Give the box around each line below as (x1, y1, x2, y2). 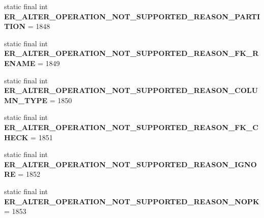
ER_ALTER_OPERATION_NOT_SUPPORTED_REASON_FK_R (4, 48, 259, 58)
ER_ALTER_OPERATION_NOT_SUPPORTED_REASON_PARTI (4, 11, 260, 21)
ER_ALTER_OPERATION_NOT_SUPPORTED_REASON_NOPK (4, 196, 259, 206)
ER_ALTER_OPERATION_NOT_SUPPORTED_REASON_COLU (4, 85, 258, 96)
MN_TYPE (4, 95, 48, 105)
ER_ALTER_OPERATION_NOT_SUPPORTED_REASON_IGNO (4, 159, 257, 169)
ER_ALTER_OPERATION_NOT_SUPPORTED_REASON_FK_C (4, 121, 258, 132)
